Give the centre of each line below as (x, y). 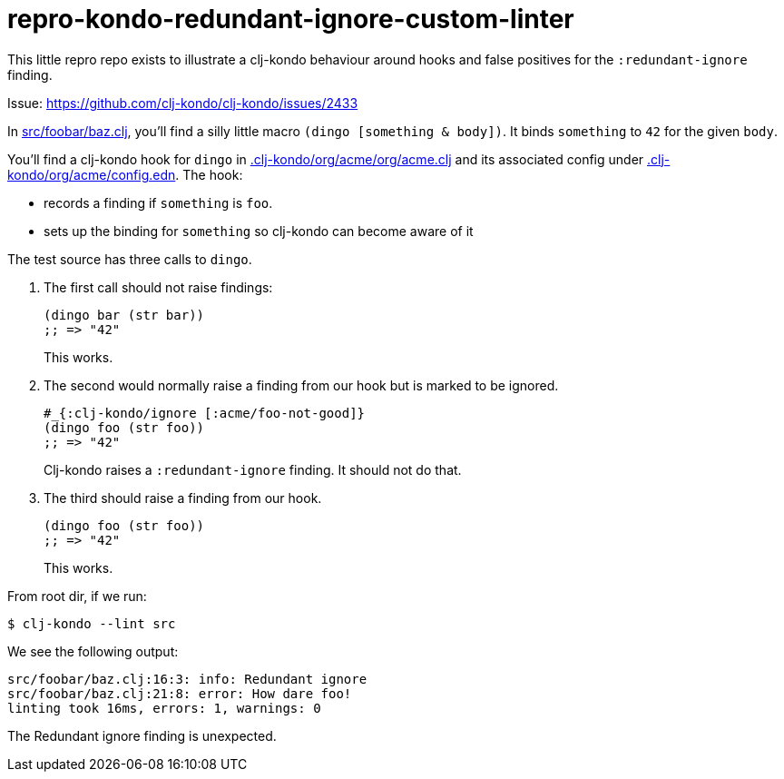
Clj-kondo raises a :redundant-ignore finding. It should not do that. (253, 469)
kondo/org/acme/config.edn (92, 174)
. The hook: (209, 174)
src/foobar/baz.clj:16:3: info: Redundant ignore (187, 679)
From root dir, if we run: (77, 596)
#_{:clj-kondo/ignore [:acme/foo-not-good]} (205, 413)
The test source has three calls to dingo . (130, 259)
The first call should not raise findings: (158, 287)
